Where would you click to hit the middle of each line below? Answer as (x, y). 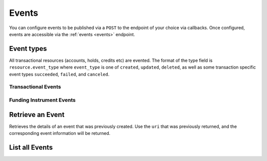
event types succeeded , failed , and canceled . (59, 74)
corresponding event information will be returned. (60, 133)
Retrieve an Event (37, 114)
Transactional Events (35, 87)
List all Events (31, 147)
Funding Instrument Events (43, 100)
